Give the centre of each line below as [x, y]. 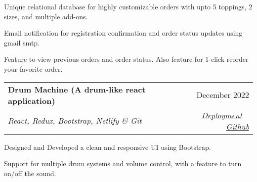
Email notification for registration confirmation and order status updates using [123, 33]
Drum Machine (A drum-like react [77, 89]
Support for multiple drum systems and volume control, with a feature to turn [123, 163]
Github [237, 126]
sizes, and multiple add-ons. [46, 16]
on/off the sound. [30, 173]
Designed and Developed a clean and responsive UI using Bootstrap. [107, 147]
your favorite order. [33, 68]
